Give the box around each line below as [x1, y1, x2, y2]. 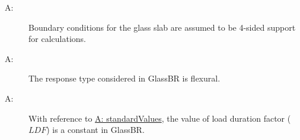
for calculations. [28, 32, 86, 45]
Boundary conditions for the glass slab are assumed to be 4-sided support [28, 21, 296, 33]
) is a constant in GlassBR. [46, 123, 145, 136]
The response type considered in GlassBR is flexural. [28, 72, 221, 84]
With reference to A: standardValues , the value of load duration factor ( [28, 112, 291, 124]
